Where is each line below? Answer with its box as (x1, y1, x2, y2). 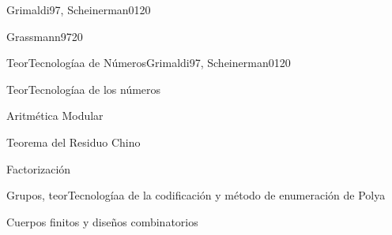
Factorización (6, 160, 71, 177)
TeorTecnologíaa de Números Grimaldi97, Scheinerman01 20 (6, 54, 291, 71)
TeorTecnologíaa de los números (6, 80, 161, 97)
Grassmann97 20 (6, 28, 83, 44)
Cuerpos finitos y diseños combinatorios (6, 213, 198, 229)
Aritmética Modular (6, 107, 104, 124)
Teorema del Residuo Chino (6, 133, 141, 150)
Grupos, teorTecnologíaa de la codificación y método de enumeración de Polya (6, 187, 386, 203)
